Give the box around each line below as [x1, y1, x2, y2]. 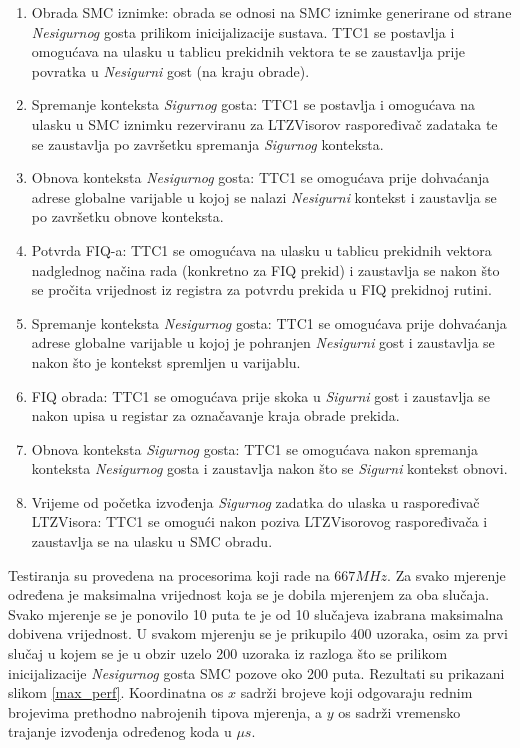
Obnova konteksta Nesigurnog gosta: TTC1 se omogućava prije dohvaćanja [31, 167, 490, 188]
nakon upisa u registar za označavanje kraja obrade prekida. [31, 405, 400, 426]
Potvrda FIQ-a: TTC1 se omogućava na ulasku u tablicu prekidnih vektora [31, 239, 492, 260]
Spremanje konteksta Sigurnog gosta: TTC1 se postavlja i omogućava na [31, 94, 475, 115]
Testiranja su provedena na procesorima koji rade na [8, 564, 330, 585]
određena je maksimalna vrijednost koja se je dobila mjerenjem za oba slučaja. [8, 584, 490, 605]
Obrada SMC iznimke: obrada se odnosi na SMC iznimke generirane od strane [31, 2, 512, 22]
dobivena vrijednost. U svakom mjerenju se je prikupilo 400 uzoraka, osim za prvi [8, 623, 508, 644]
